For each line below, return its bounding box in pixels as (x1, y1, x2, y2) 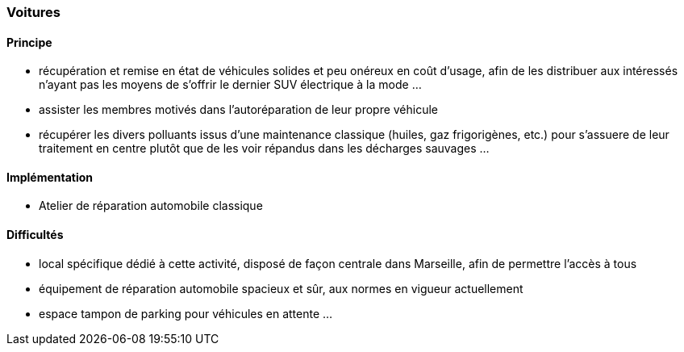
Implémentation (6, 170, 94, 184)
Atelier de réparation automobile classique (39, 199, 263, 213)
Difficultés (6, 228, 64, 242)
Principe (6, 35, 52, 49)
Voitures (6, 4, 61, 20)
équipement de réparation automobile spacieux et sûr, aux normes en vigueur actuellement (39, 281, 523, 295)
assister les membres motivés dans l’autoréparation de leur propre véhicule (39, 103, 439, 117)
